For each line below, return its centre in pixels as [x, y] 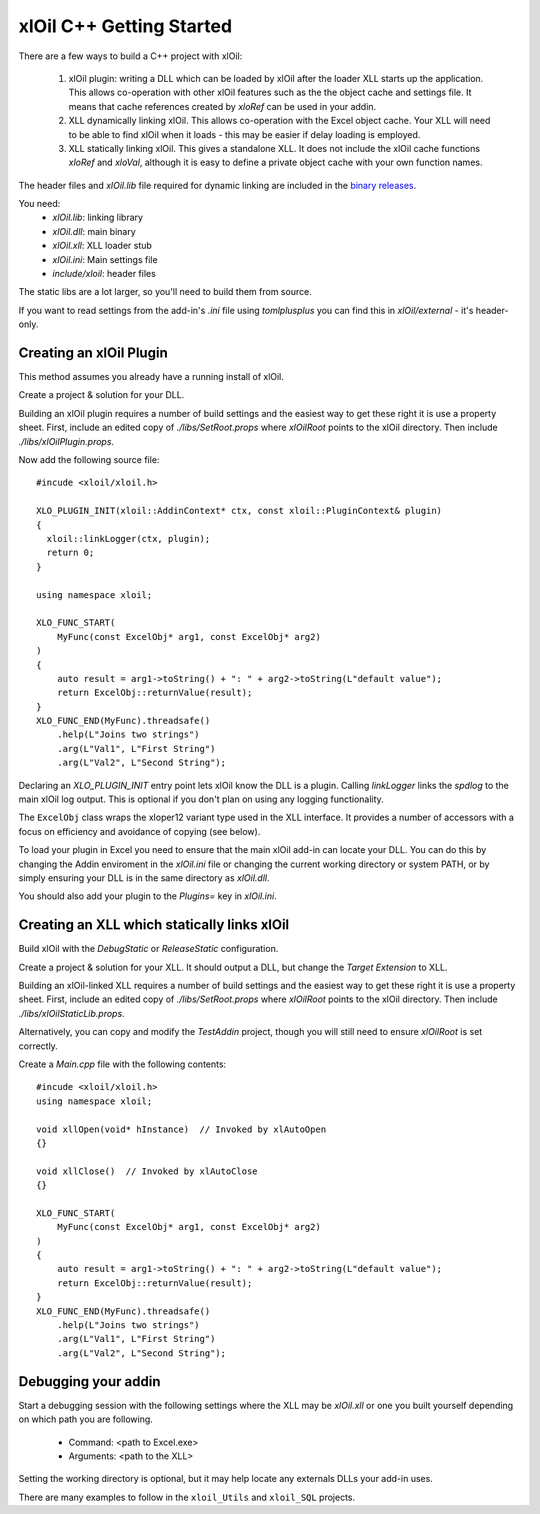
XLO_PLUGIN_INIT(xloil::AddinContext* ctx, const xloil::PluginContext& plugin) [239, 511]
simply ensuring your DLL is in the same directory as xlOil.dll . [144, 877]
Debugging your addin [89, 1381]
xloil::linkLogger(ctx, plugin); [128, 538]
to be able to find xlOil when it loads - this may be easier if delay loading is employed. [244, 134]
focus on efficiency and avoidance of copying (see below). [139, 831]
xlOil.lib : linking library [98, 217]
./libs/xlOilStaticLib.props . [71, 1013]
